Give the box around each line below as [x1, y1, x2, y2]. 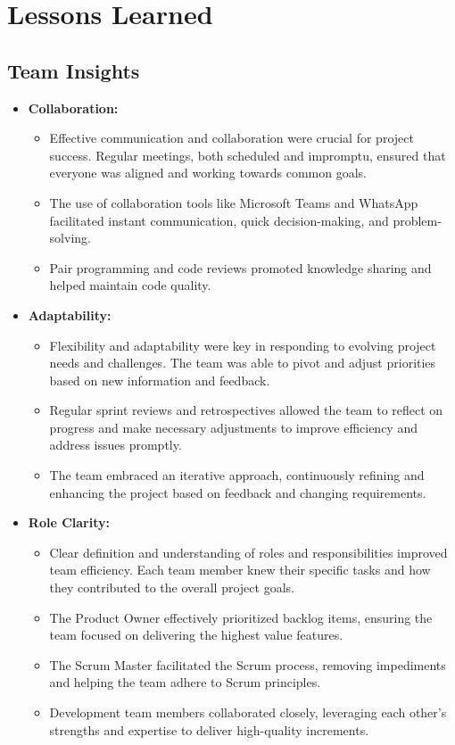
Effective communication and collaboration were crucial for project [49, 128, 414, 147]
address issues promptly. [49, 435, 182, 454]
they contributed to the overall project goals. [49, 578, 294, 597]
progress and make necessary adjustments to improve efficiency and [49, 418, 418, 436]
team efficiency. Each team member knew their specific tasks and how [49, 560, 431, 579]
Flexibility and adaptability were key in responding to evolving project [49, 335, 436, 354]
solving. [49, 228, 91, 247]
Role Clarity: [28, 513, 110, 532]
